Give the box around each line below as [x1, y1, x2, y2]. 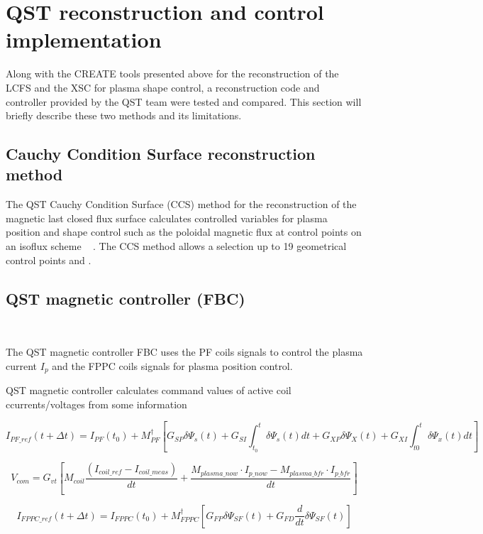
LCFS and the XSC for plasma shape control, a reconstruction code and [6, 80, 320, 94]
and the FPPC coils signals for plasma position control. [52, 358, 293, 373]
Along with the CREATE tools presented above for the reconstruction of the [6, 66, 339, 81]
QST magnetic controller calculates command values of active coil [6, 383, 292, 398]
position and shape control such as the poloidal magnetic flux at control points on [6, 224, 362, 239]
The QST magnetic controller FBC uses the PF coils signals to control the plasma [6, 344, 363, 359]
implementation [6, 25, 162, 54]
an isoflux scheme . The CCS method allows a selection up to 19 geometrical [6, 239, 347, 254]
